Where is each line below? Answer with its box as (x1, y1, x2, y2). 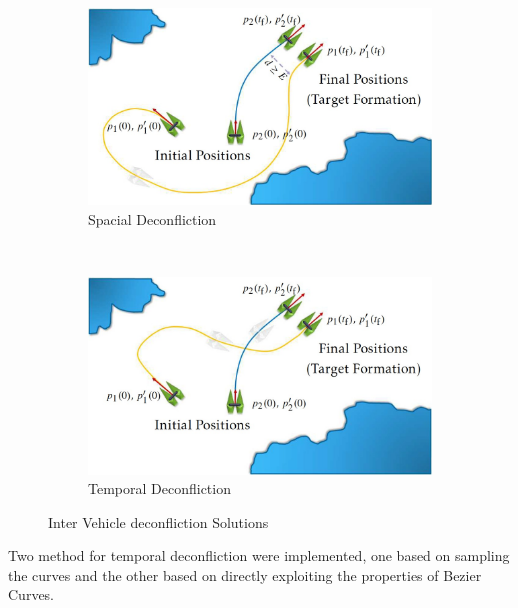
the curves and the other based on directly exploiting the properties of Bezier (8, 564, 482, 585)
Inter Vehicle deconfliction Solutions (48, 511, 269, 532)
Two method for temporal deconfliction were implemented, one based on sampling (8, 545, 510, 566)
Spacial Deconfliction (88, 208, 217, 229)
